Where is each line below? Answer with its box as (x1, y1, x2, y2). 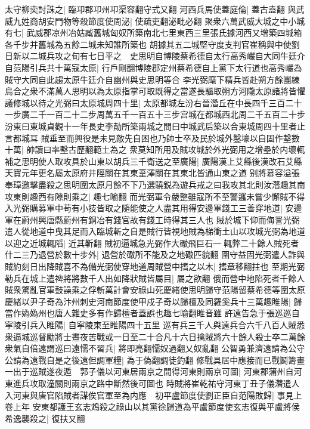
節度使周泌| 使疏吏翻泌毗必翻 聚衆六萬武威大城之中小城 (88, 14, 305, 27)
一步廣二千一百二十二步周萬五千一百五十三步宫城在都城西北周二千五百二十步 (5, 108, 305, 121)
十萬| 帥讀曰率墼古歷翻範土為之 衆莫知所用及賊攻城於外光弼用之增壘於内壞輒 (5, 143, 305, 156)
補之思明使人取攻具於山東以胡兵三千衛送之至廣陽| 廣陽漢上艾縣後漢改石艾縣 (5, 155, 302, 167)
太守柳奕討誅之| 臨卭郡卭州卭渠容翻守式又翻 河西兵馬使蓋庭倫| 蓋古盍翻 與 (5, 3, 296, 15)
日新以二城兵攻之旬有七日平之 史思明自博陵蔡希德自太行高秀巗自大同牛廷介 (5, 50, 305, 62)
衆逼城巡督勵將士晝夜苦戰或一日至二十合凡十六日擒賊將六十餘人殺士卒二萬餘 (5, 330, 305, 342)
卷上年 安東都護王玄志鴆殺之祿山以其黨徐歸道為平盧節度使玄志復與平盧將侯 (5, 400, 300, 413)
